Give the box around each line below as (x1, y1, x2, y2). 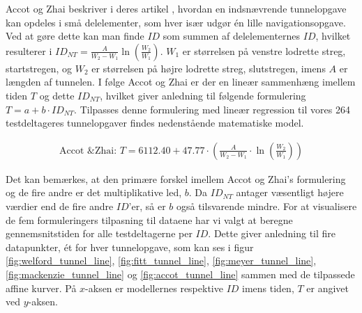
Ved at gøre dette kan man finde (6, 29, 144, 43)
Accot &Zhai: (59, 145, 117, 156)
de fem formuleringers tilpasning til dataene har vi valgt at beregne (6, 212, 293, 227)
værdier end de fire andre (6, 198, 114, 213)
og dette (39, 88, 75, 102)
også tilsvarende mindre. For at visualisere (176, 198, 357, 213)
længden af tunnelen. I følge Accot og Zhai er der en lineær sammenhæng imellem (6, 74, 356, 89)
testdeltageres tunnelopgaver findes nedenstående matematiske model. (6, 115, 304, 130)
